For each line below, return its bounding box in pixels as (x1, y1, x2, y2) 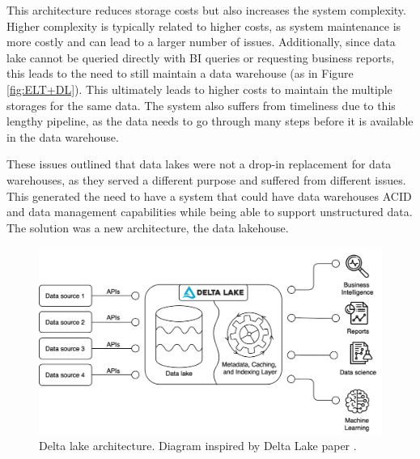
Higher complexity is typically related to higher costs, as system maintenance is (6, 17, 401, 34)
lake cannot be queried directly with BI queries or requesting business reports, (6, 49, 395, 66)
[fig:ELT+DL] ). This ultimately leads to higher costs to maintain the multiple (6, 80, 392, 97)
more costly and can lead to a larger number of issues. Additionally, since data (6, 33, 396, 50)
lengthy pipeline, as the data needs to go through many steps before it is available (6, 113, 414, 130)
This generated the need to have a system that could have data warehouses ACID (6, 187, 412, 204)
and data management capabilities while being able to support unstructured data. (6, 203, 413, 220)
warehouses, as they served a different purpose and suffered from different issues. (6, 171, 406, 188)
